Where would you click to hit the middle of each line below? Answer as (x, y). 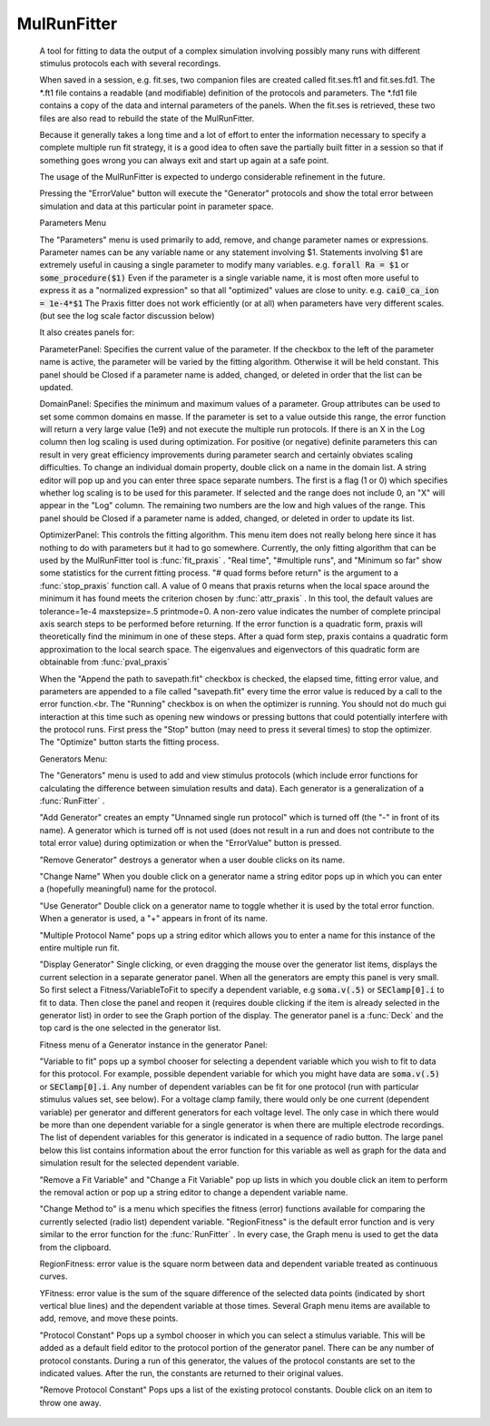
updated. (56, 387)
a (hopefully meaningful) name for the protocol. (128, 889)
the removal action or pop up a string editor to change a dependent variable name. (194, 1192)
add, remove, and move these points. (109, 1318)
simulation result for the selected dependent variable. (139, 1163)
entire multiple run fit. (79, 948)
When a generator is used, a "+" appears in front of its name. (153, 919)
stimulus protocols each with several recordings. (130, 63)
